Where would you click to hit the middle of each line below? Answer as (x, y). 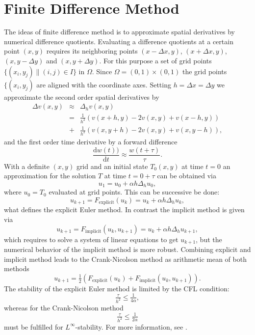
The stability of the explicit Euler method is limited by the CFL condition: (117, 288)
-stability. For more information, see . (131, 326)
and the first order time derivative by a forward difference (91, 141)
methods (17, 268)
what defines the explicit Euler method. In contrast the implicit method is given (124, 209)
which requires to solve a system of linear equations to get (91, 239)
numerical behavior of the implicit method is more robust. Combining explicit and (127, 249)
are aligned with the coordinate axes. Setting (104, 84)
